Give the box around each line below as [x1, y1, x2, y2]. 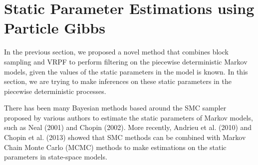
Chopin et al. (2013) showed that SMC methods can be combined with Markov [4, 132, 246, 142]
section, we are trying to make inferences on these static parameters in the [4, 76, 232, 86]
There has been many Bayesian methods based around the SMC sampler [4, 102, 227, 113]
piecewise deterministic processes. [4, 85, 106, 96]
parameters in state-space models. [4, 151, 107, 162]
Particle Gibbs [4, 17, 105, 38]
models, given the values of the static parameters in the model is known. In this [4, 66, 248, 76]
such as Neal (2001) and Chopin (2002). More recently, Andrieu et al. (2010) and [4, 122, 252, 132]
